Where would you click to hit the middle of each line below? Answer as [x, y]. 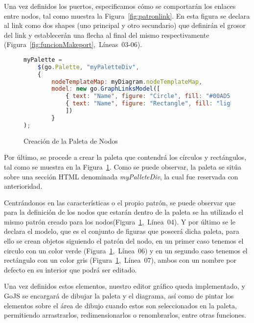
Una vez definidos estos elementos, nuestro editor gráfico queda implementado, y [125, 286]
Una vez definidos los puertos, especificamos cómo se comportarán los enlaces [120, 6]
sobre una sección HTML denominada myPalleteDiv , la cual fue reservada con [121, 176]
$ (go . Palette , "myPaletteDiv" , [88, 67]
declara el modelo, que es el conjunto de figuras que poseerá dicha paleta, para [122, 231]
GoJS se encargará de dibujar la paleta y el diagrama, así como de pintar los [119, 296]
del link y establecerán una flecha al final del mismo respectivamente [107, 35]
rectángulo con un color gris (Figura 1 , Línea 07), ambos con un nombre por [120, 260]
